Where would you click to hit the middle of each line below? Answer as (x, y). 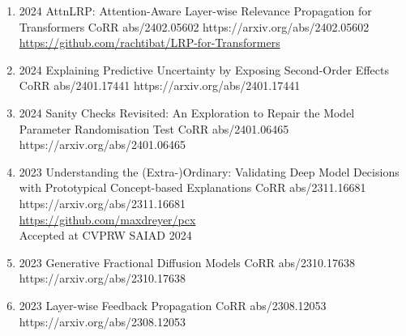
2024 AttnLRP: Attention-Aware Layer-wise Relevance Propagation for (195, 11)
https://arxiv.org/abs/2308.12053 (103, 321)
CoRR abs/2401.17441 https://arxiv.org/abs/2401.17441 (160, 85)
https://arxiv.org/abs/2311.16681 (103, 203)
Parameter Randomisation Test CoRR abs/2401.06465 (154, 128)
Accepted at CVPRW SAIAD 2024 (105, 235)
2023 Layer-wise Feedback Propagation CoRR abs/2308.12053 (173, 305)
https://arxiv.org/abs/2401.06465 (103, 145)
